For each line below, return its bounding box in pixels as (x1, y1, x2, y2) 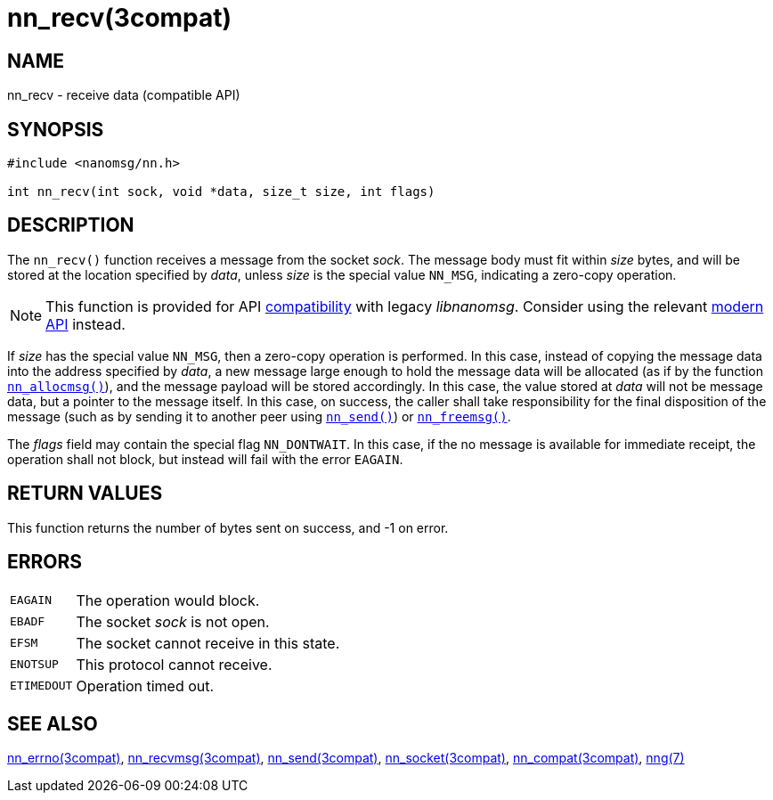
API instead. (45, 314, 126, 333)
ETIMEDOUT (10, 679, 73, 693)
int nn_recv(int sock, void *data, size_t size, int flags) (7, 184, 435, 200)
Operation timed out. (76, 676, 215, 695)
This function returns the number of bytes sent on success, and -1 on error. (7, 519, 449, 535)
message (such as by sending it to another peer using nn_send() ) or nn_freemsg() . (7, 408, 511, 424)
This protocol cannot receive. (76, 655, 273, 673)
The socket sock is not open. (76, 612, 270, 631)
